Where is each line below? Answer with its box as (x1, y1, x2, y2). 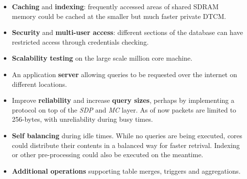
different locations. (12, 79, 67, 89)
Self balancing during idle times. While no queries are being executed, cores (12, 130, 243, 140)
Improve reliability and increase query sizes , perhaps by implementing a (12, 95, 234, 105)
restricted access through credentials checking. (12, 36, 149, 47)
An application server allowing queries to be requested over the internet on (12, 69, 237, 79)
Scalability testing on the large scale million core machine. (12, 53, 193, 63)
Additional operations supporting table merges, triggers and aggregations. (12, 165, 241, 176)
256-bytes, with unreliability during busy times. (12, 114, 153, 124)
